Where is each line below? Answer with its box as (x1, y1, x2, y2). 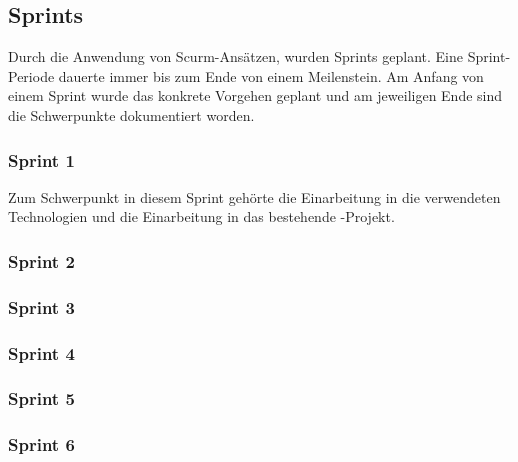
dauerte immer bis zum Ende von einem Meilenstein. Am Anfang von (58, 65, 484, 86)
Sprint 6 (8, 432, 75, 457)
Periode (8, 65, 55, 86)
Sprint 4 (8, 340, 75, 365)
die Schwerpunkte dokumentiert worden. (8, 104, 255, 125)
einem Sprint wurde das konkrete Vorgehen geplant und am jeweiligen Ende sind (8, 85, 503, 106)
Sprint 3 (8, 294, 75, 319)
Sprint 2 (8, 248, 75, 273)
